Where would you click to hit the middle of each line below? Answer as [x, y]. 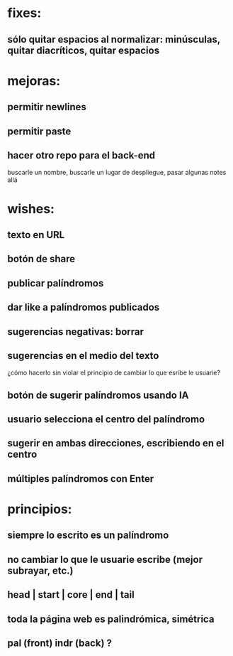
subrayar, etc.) [40, 570]
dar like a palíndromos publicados [84, 307]
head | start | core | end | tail [71, 595]
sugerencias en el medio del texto [83, 356]
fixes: [24, 13]
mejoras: [34, 81]
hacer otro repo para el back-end [81, 155]
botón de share [41, 259]
